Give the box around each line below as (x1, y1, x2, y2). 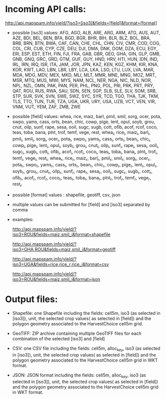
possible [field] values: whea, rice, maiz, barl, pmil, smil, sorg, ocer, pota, (12, 113, 162, 119)
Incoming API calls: (5, 3, 86, 15)
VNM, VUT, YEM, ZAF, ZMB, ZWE (12, 104, 81, 110)
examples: (12, 217, 34, 223)
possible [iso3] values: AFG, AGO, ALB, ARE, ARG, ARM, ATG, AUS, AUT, (12, 29, 161, 35)
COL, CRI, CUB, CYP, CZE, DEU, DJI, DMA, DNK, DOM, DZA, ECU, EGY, (12, 45, 158, 51)
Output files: (5, 294, 58, 305)
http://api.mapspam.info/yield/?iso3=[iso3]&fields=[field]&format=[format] (5, 20, 158, 26)
